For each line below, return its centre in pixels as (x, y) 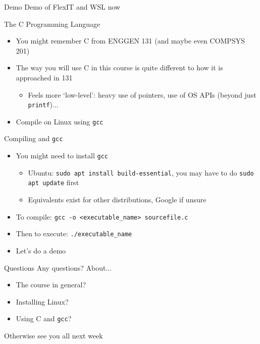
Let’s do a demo (41, 250)
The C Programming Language (52, 24)
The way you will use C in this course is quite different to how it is (119, 68)
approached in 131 (44, 77)
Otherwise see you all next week (54, 336)
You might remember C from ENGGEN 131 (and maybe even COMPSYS (130, 41)
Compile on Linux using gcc (60, 121)
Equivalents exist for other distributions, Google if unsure (117, 200)
